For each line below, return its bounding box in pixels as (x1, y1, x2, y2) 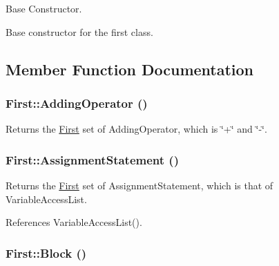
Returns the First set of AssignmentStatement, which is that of (6, 178, 273, 192)
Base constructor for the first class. (6, 24, 153, 39)
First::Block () (6, 244, 87, 261)
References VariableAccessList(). (6, 215, 142, 229)
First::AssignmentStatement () (6, 151, 179, 168)
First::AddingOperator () (6, 94, 148, 111)
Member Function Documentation (6, 58, 254, 79)
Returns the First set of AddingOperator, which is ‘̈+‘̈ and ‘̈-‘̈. (6, 122, 267, 136)
